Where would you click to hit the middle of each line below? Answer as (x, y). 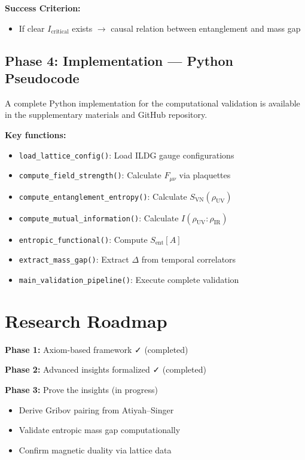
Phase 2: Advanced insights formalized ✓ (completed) (106, 369)
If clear (32, 28)
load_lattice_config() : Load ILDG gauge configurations (126, 155)
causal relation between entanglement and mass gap (206, 28)
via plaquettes (205, 175)
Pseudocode (42, 77)
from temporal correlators (189, 259)
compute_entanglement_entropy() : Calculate (103, 196)
